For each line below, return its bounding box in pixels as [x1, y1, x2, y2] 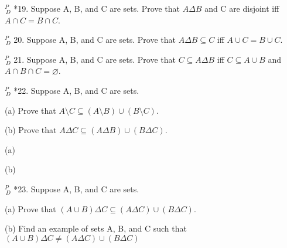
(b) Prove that [5, 124, 57, 136]
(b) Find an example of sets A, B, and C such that [5, 222, 187, 235]
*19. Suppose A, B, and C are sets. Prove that [13, 2, 180, 14]
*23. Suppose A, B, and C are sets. [13, 182, 139, 195]
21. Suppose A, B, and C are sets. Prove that [13, 53, 176, 65]
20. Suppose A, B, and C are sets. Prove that [13, 33, 176, 46]
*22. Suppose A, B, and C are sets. [13, 84, 139, 96]
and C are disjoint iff [204, 2, 279, 14]
